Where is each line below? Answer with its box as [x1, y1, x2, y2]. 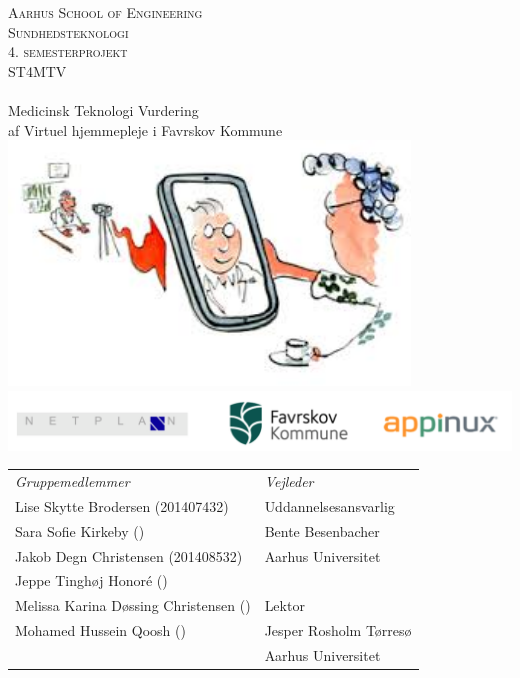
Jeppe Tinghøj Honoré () [15, 570, 168, 591]
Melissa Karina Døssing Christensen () [15, 595, 251, 616]
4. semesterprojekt [8, 41, 128, 62]
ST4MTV [8, 60, 67, 81]
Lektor [264, 595, 305, 616]
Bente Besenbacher [264, 520, 380, 541]
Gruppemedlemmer [15, 471, 130, 492]
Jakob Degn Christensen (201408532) [15, 545, 243, 566]
